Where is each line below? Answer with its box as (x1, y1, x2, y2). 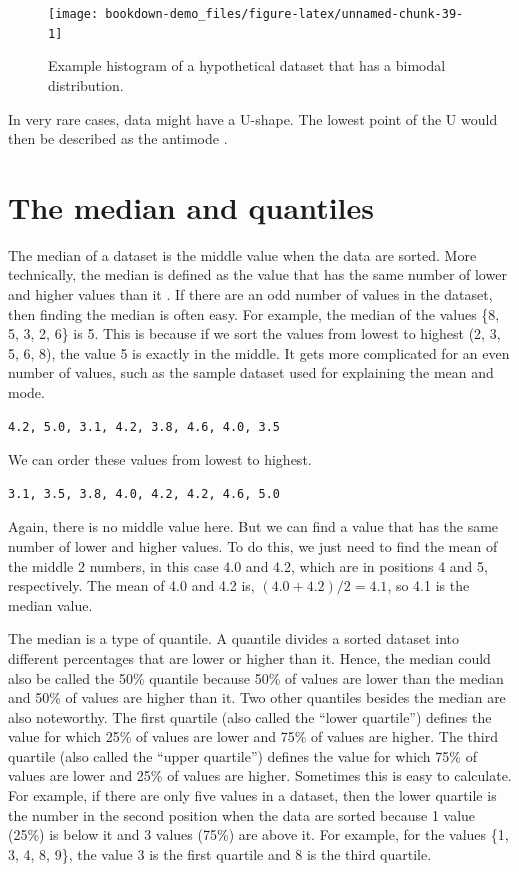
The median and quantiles (8, 186, 374, 227)
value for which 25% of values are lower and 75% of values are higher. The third (8, 726, 498, 747)
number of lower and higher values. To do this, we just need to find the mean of (8, 535, 498, 556)
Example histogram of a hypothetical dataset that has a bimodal (48, 55, 446, 76)
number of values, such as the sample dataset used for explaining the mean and (8, 362, 494, 383)
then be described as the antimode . (8, 128, 228, 149)
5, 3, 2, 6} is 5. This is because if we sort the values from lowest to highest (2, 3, (8, 323, 501, 344)
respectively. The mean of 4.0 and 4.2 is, (8, 575, 255, 596)
